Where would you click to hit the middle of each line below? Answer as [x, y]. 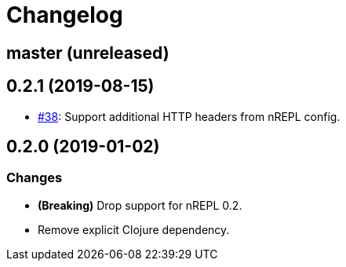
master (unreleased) [88, 53]
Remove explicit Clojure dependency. [134, 229]
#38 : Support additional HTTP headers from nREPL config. [189, 116]
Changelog [65, 15]
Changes [35, 178]
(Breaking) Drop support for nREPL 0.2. [140, 205]
